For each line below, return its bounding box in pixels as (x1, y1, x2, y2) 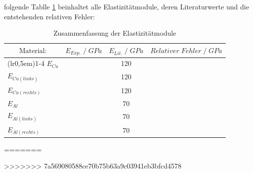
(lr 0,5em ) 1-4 (7, 58, 45, 68)
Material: (19, 48, 47, 55)
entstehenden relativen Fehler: (4, 11, 95, 21)
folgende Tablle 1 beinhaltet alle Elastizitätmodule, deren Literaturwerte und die (4, 1, 249, 11)
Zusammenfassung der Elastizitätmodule (53, 28, 176, 38)
